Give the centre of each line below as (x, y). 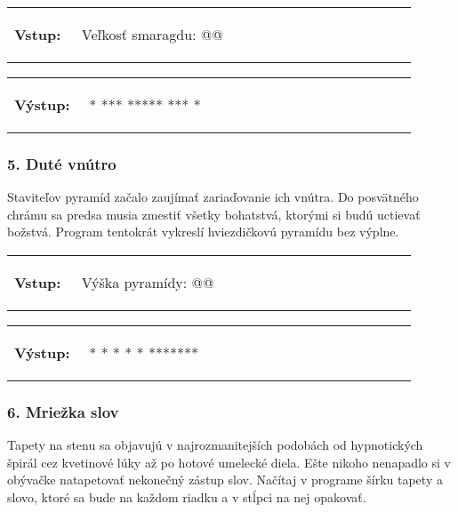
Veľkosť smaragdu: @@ (152, 34)
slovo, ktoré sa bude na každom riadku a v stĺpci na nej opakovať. (187, 497)
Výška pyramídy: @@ (148, 282)
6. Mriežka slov (63, 411)
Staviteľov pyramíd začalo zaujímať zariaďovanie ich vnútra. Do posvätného (213, 197)
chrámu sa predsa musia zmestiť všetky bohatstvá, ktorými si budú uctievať (214, 214)
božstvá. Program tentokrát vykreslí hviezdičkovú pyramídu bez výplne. (203, 232)
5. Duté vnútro (62, 163)
